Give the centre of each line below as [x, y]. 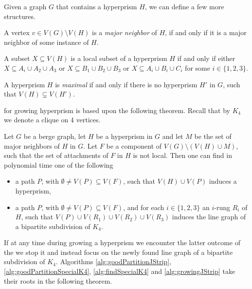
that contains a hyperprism [97, 6]
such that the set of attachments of [56, 155]
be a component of [134, 145]
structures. [20, 16]
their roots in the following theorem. [58, 280]
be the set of [213, 136]
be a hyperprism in [124, 136]
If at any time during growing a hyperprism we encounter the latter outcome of [122, 242]
